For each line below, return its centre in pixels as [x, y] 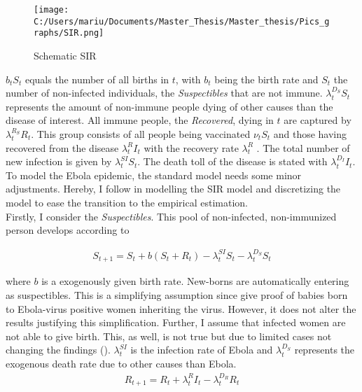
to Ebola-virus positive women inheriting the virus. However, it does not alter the [181, 308]
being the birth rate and [266, 79]
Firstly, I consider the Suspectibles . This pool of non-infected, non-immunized [171, 216]
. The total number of [303, 147]
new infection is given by [59, 161]
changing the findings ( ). [58, 350]
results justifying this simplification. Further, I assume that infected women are [176, 322]
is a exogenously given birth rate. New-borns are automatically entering [195, 281]
